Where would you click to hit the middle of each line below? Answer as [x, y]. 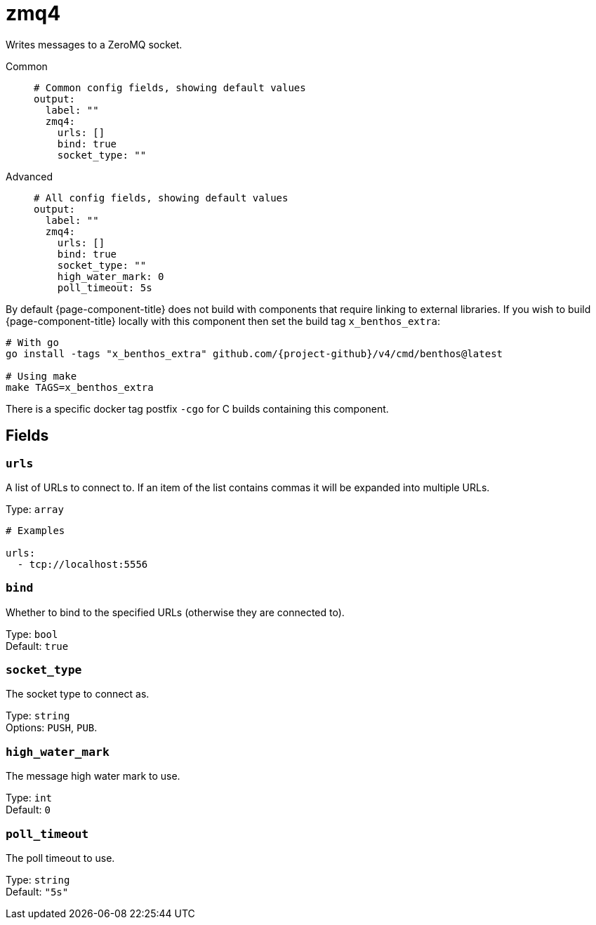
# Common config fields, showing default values [170, 87]
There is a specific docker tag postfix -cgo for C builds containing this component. [197, 408]
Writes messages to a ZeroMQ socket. [94, 44]
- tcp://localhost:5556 [82, 564]
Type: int [29, 798]
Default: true [37, 646]
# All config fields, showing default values [161, 198]
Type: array [35, 509]
